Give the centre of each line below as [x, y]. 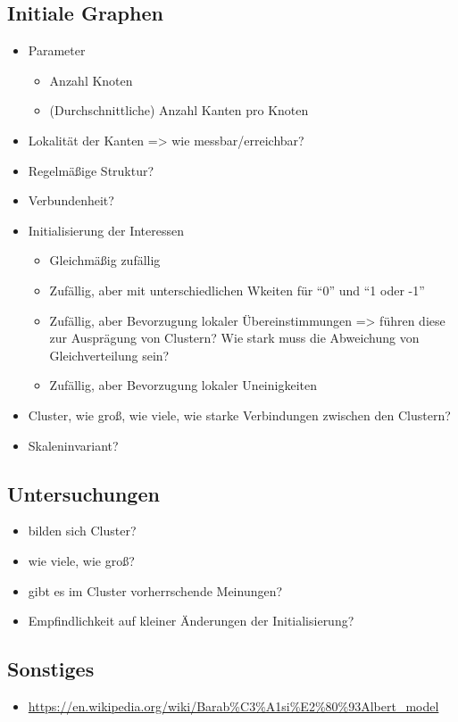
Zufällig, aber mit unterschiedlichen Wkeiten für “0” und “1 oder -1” [237, 290]
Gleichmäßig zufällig [105, 260]
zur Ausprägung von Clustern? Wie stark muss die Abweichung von [234, 338]
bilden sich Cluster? [82, 531]
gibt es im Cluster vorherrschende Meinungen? [155, 590]
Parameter [57, 50]
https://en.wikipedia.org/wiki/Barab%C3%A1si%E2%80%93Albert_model [233, 705]
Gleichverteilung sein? [109, 355]
